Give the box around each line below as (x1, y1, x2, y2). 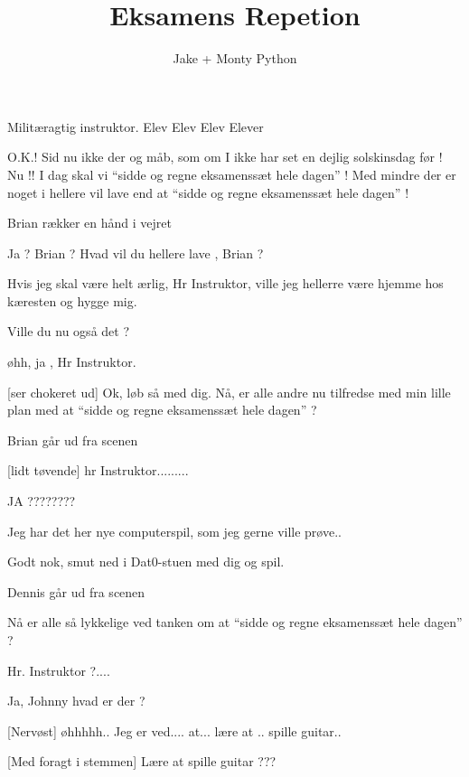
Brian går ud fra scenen (7, 430, 138, 449)
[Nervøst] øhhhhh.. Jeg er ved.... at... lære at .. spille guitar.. (7, 721, 342, 740)
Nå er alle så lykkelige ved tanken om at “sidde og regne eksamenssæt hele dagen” (7, 613, 463, 632)
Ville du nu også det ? (7, 322, 130, 341)
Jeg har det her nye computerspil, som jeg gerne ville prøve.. (7, 521, 342, 540)
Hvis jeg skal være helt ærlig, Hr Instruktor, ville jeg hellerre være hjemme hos (7, 274, 444, 293)
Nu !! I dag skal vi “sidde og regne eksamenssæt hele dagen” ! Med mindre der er (7, 164, 456, 183)
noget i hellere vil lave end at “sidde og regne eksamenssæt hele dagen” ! (7, 183, 409, 201)
